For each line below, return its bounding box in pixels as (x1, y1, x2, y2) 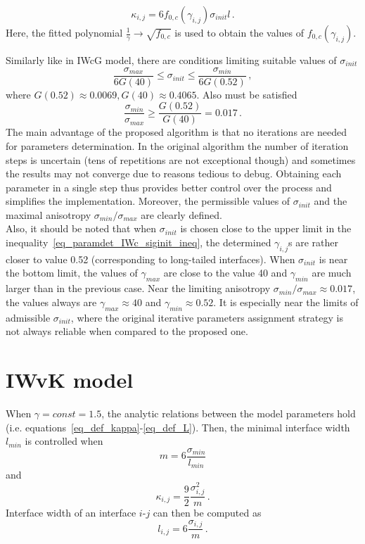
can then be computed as (153, 505, 262, 520)
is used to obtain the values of (174, 25, 305, 39)
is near (319, 251, 348, 266)
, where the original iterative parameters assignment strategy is (70, 310, 343, 324)
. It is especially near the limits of (213, 294, 359, 309)
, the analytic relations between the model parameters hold (101, 405, 356, 420)
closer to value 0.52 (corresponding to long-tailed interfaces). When (6, 251, 295, 266)
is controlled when (25, 434, 103, 448)
